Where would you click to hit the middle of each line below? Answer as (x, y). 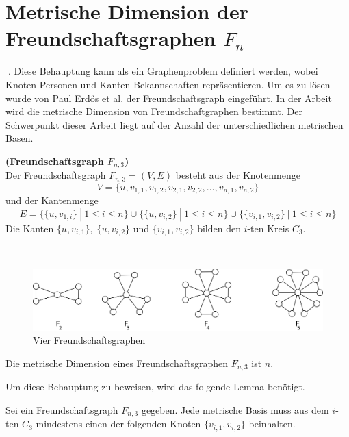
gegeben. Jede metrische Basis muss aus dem (235, 409)
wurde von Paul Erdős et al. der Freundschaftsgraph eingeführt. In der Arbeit (169, 98)
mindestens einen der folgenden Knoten (118, 424)
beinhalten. (272, 424)
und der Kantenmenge (52, 200)
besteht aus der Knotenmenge (238, 175)
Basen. (20, 138)
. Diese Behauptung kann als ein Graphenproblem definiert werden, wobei (163, 71)
